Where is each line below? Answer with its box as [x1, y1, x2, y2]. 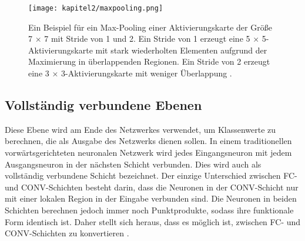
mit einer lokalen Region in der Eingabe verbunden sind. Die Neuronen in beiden [5, 192, 297, 205]
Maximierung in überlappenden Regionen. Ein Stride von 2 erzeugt [28, 55, 270, 68]
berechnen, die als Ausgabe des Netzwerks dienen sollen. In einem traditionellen [5, 135, 292, 147]
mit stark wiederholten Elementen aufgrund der [95, 43, 267, 56]
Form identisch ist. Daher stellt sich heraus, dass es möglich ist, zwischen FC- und [5, 215, 301, 227]
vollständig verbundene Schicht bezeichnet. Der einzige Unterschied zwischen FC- [5, 169, 297, 182]
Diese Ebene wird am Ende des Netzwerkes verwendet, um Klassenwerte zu [5, 123, 276, 135]
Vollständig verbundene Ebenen [5, 96, 202, 114]
